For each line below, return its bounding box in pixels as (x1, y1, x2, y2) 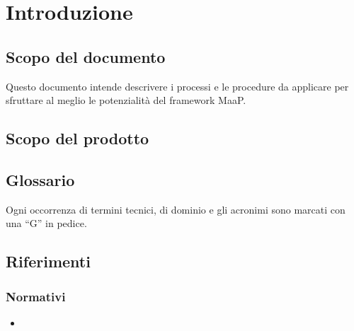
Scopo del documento (6, 45, 166, 67)
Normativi (6, 287, 66, 305)
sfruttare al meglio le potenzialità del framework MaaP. (6, 93, 246, 108)
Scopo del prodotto (6, 127, 149, 149)
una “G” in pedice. (6, 216, 87, 231)
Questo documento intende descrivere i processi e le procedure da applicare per (6, 79, 349, 93)
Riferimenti (6, 250, 91, 272)
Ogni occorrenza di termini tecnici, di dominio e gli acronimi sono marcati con (6, 202, 346, 216)
